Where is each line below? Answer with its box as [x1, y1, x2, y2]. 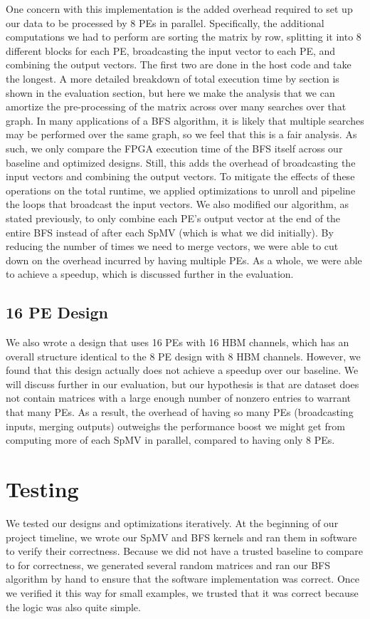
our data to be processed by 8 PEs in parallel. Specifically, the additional [6, 15, 324, 30]
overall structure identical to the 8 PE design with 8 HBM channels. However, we [6, 348, 361, 363]
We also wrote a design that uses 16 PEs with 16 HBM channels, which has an [6, 335, 349, 350]
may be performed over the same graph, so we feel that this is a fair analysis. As [6, 127, 357, 142]
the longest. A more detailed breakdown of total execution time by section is [6, 71, 339, 85]
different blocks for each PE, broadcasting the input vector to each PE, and [6, 43, 336, 58]
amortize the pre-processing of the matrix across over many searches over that [6, 99, 347, 114]
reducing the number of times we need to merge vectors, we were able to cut [6, 239, 339, 254]
